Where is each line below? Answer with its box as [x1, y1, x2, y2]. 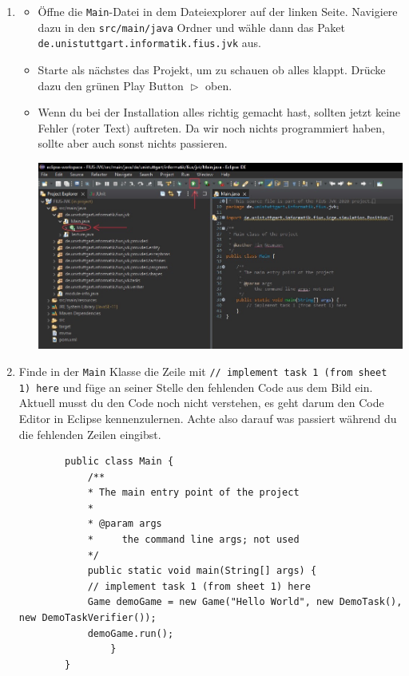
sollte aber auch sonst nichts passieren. [38, 135, 228, 152]
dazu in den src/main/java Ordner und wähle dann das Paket [38, 18, 345, 35]
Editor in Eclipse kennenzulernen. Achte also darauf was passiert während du [18, 409, 397, 426]
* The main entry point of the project [87, 487, 300, 499]
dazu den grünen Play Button [38, 77, 184, 93]
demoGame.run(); [87, 627, 174, 639]
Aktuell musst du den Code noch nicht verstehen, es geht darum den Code [18, 394, 384, 411]
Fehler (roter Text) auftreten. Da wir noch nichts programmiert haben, [38, 119, 386, 136]
